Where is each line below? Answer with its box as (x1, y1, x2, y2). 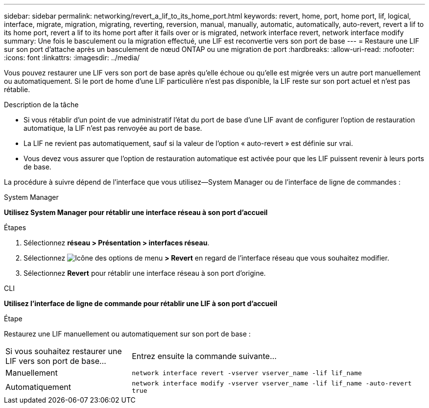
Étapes (4, 223, 26, 232)
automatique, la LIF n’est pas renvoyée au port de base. (24, 124, 202, 132)
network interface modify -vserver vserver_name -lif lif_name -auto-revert (132, 380, 412, 387)
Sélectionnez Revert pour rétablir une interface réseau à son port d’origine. (24, 269, 266, 277)
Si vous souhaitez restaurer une (5, 346, 122, 356)
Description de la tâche (4, 100, 79, 109)
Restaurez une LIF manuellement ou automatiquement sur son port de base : (4, 330, 251, 338)
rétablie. (4, 85, 30, 94)
